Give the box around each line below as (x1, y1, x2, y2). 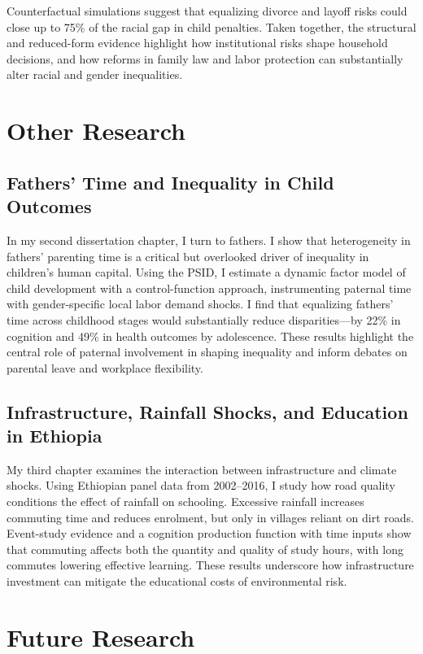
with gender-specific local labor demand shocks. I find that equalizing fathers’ (7, 295, 394, 312)
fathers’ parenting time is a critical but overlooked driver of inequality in (7, 247, 369, 264)
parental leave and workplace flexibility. (7, 359, 203, 376)
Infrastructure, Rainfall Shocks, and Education (7, 399, 408, 424)
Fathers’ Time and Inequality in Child (7, 169, 334, 194)
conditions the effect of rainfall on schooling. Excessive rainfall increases (7, 493, 364, 510)
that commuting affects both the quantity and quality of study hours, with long (7, 540, 403, 557)
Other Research (7, 114, 185, 147)
